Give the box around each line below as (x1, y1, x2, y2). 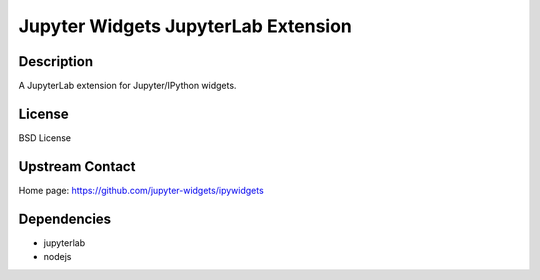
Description (18, 53, 94, 70)
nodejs (43, 251, 72, 263)
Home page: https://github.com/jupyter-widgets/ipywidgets (18, 184, 264, 196)
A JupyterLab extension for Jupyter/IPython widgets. (18, 80, 237, 92)
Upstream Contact (18, 158, 136, 175)
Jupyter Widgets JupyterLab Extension (18, 15, 352, 37)
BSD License (18, 131, 72, 144)
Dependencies (18, 210, 112, 227)
